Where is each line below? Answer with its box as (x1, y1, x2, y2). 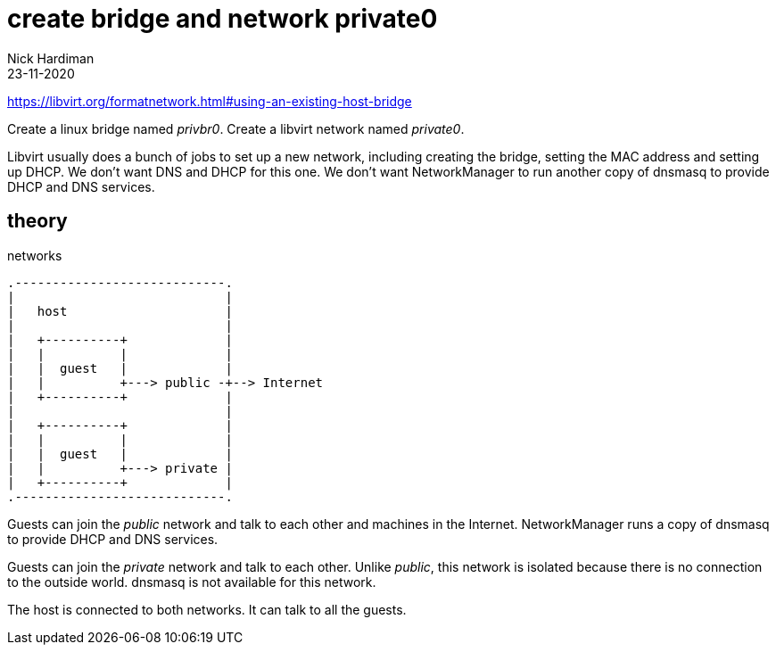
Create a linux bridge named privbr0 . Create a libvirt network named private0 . (7, 120, 465, 136)
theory (7, 210, 68, 233)
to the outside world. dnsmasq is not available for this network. (7, 574, 376, 590)
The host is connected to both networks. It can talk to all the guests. (7, 601, 407, 617)
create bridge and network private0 (7, 4, 438, 34)
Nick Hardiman (7, 50, 95, 66)
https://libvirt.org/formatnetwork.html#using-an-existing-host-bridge (7, 93, 412, 109)
